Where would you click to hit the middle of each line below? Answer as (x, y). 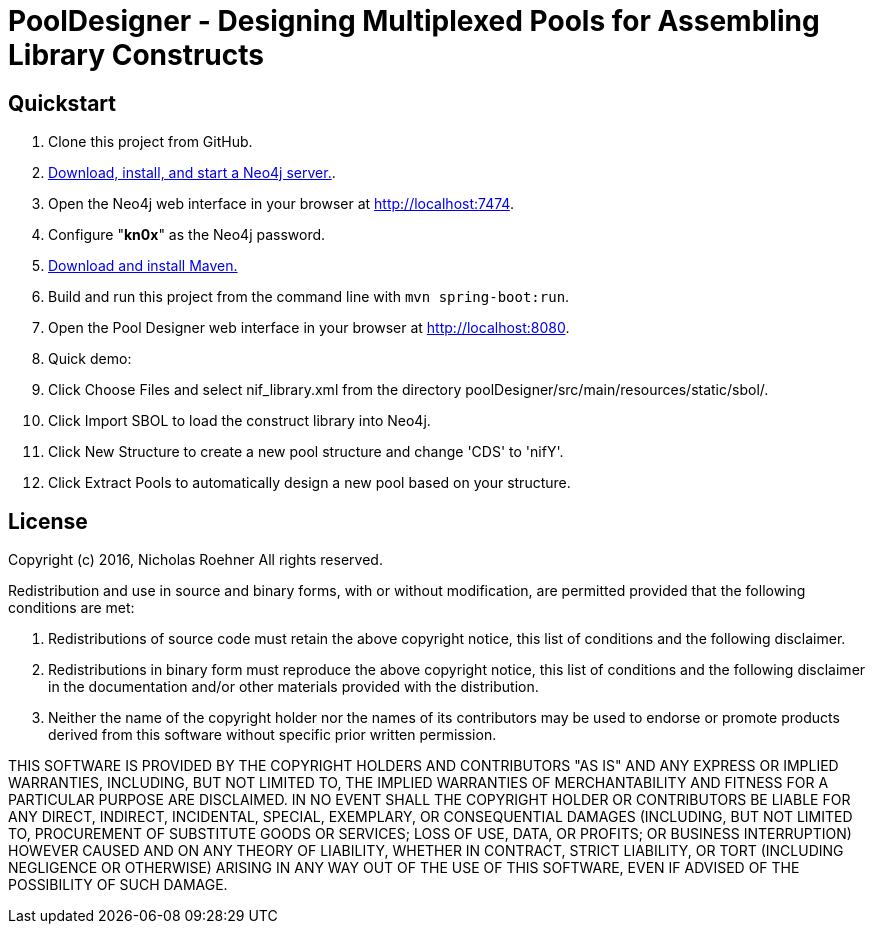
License (48, 521)
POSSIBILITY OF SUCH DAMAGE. (118, 885)
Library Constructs (136, 55)
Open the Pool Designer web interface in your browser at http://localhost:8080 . (309, 328)
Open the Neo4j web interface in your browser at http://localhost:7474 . (281, 204)
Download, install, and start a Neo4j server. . (192, 173)
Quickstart (62, 103)
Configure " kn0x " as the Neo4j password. (187, 235)
